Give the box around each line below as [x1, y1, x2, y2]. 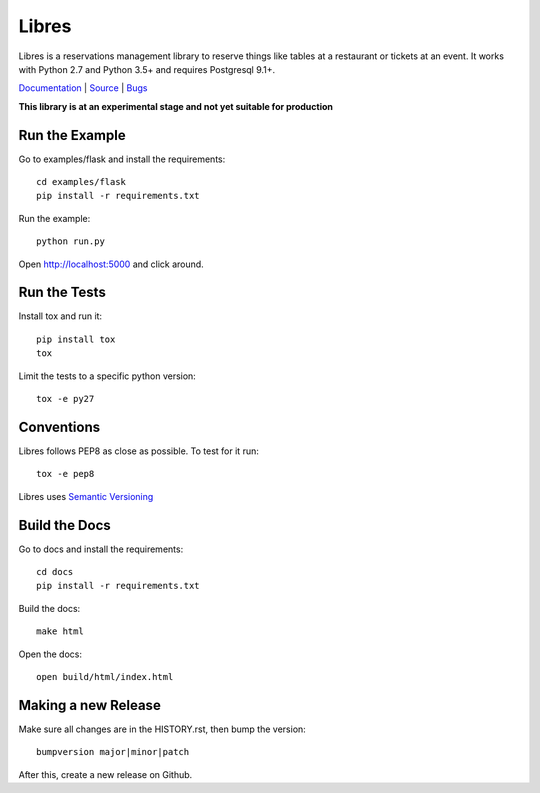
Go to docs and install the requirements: [18, 543, 184, 555]
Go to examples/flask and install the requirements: [18, 153, 226, 165]
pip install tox [36, 333, 116, 345]
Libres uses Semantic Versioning [18, 490, 154, 502]
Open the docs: [18, 648, 82, 660]
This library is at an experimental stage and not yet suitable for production [18, 100, 334, 112]
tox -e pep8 [36, 468, 95, 480]
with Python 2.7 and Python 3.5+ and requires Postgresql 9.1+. [18, 63, 276, 75]
